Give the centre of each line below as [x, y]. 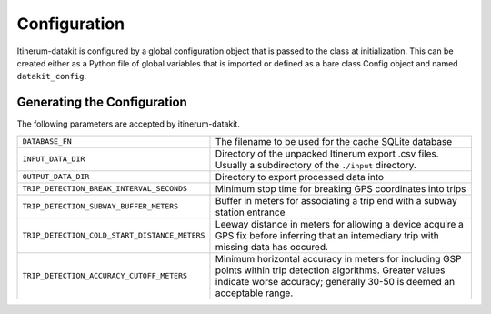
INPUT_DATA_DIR [54, 159]
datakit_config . [52, 76]
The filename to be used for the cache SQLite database [334, 141]
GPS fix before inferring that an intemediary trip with [327, 235]
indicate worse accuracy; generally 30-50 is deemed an [335, 281]
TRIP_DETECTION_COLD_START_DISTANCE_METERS [114, 235]
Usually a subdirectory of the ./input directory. [316, 165]
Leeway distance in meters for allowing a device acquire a [339, 224]
